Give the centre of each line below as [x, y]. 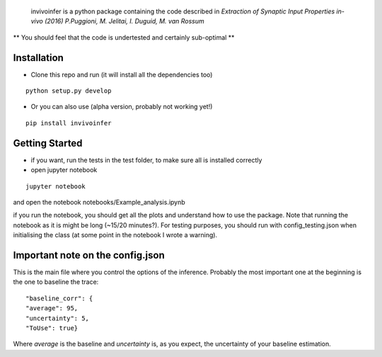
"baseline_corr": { [59, 298]
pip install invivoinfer [69, 123]
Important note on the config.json [89, 255]
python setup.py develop [69, 91]
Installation [38, 58]
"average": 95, [52, 308]
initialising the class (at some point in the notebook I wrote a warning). [115, 235]
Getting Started [48, 143]
